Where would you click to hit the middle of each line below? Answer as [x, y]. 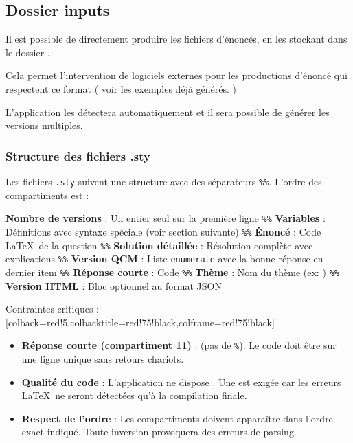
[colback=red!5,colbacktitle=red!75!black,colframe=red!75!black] [140, 322]
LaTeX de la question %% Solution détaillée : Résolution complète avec [159, 245]
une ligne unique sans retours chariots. [103, 358]
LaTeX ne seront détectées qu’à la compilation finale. [134, 395]
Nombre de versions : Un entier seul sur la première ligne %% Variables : [166, 218]
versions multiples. [44, 125]
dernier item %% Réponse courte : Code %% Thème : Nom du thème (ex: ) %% [172, 272]
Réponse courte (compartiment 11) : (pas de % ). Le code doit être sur [179, 345]
